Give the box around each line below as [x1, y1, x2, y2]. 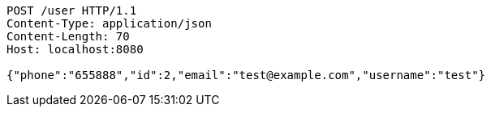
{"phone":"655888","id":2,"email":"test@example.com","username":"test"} [6, 69, 486, 82]
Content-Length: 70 [6, 30, 130, 43]
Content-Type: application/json [6, 17, 212, 30]
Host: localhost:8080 [6, 43, 144, 56]
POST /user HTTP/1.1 [6, 4, 137, 17]
